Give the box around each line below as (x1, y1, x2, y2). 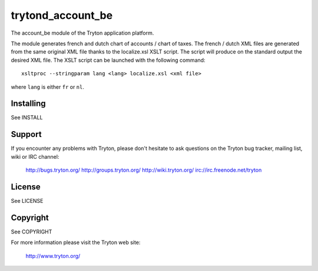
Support (11, 129, 42, 139)
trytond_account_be (11, 9, 113, 22)
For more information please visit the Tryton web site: (11, 239, 141, 246)
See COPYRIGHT (11, 228, 52, 235)
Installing (11, 99, 47, 109)
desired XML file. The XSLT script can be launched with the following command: (11, 56, 206, 63)
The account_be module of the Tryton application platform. (11, 29, 154, 36)
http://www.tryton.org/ (25, 252, 81, 259)
